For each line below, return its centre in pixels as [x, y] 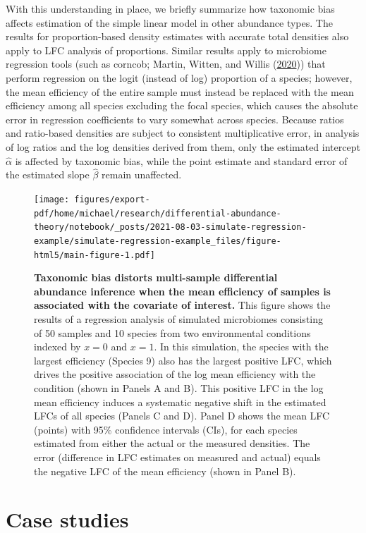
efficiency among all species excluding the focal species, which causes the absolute [182, 105]
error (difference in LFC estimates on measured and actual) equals [177, 457]
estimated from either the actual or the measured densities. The [172, 443]
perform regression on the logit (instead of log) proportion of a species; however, [179, 77]
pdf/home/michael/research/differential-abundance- [158, 213]
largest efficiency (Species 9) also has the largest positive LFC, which [183, 360]
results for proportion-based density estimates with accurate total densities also [177, 36]
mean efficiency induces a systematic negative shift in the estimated [180, 402]
